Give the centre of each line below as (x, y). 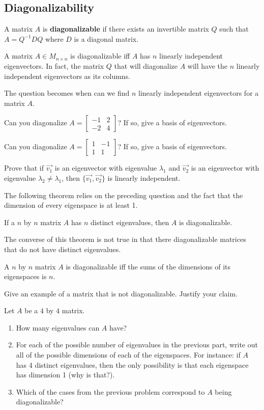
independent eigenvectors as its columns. (67, 76)
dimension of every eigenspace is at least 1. (71, 205)
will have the (208, 65)
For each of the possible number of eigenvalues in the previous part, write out (137, 345)
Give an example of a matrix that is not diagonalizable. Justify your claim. (121, 293)
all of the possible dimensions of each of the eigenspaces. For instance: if (128, 355)
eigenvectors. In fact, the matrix (54, 65)
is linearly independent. (144, 177)
